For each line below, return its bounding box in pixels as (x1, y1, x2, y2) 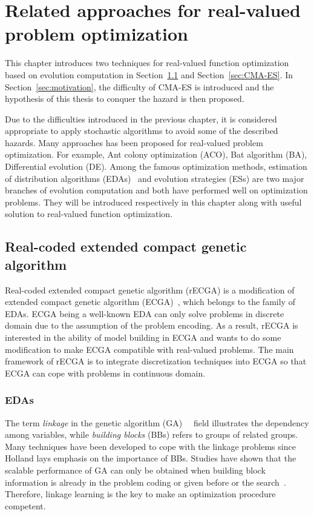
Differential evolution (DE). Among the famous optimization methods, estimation (5, 160, 307, 173)
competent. (5, 499, 46, 512)
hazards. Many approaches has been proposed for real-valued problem (5, 136, 263, 149)
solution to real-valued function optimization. (5, 207, 173, 220)
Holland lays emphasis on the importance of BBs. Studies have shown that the (5, 452, 296, 464)
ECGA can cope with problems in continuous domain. (5, 366, 206, 379)
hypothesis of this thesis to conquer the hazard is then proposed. (5, 92, 244, 105)
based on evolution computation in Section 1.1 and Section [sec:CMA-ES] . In (5, 68, 293, 81)
